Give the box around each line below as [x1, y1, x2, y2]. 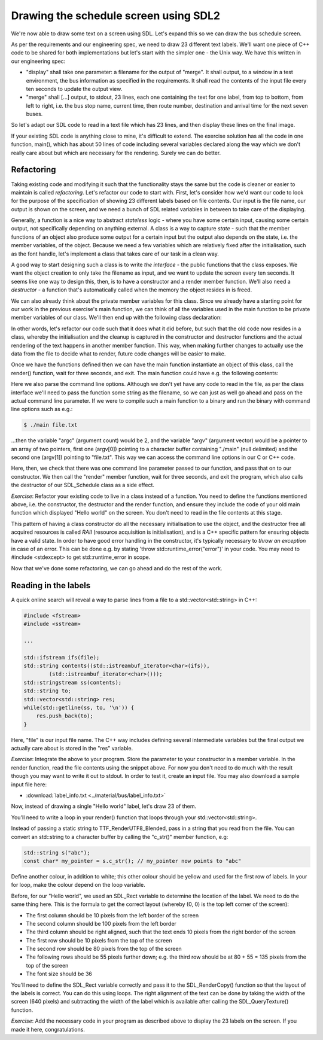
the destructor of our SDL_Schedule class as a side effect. [11, 482, 155, 489]
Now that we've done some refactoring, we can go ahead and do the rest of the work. [11, 564, 223, 571]
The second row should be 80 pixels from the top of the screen [26, 945, 182, 953]
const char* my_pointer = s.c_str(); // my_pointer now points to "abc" [23, 857, 242, 864]
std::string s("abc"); [23, 849, 90, 856]
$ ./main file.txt [23, 422, 78, 428]
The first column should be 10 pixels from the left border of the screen [26, 911, 199, 919]
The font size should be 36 [26, 970, 93, 978]
